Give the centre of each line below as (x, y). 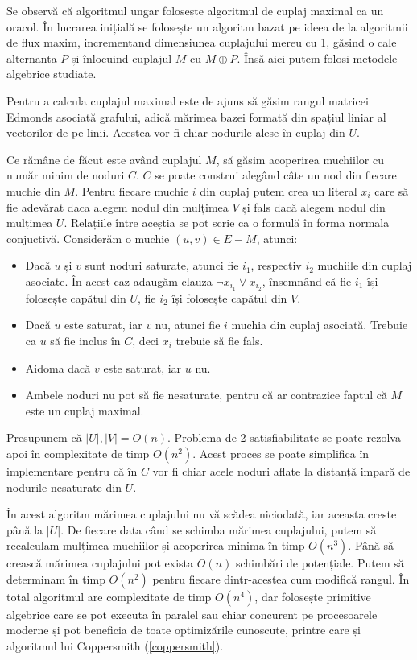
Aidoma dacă (58, 367)
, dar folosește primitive (313, 596)
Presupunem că (44, 437)
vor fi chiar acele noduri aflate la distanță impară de (281, 470)
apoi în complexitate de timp (78, 453)
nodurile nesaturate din (64, 487)
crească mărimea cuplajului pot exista (100, 563)
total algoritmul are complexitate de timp (109, 596)
